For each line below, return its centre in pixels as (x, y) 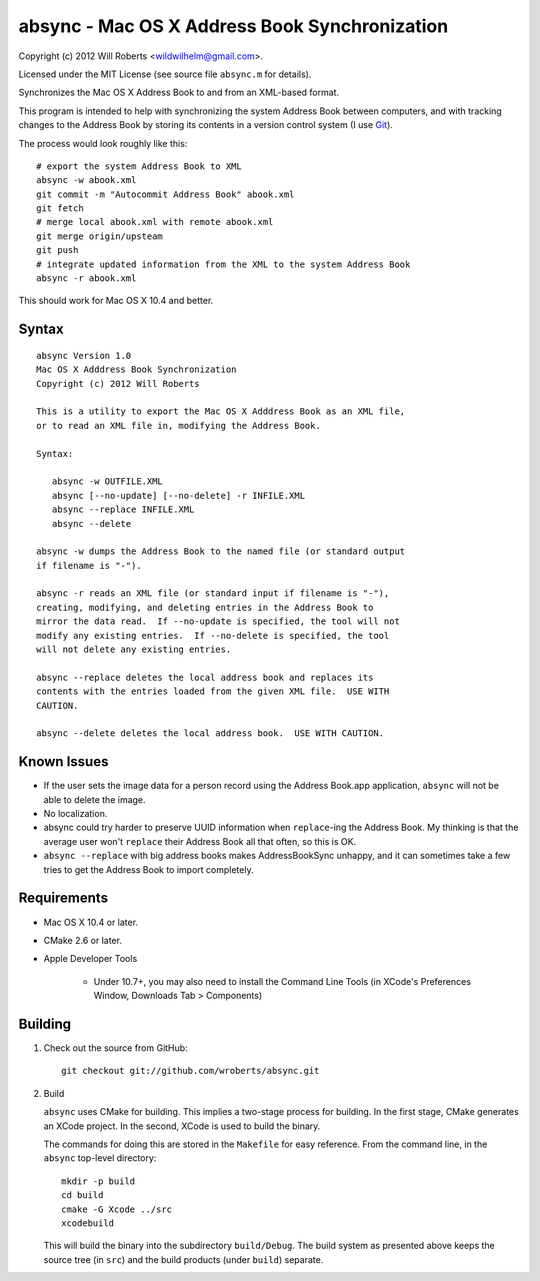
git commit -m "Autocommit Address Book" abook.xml (165, 194)
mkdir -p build (98, 1181)
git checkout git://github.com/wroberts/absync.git (190, 1071)
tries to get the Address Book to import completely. (148, 869)
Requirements (63, 898)
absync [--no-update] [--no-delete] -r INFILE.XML (178, 495)
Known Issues (63, 761)
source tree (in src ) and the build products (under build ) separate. (183, 1259)
